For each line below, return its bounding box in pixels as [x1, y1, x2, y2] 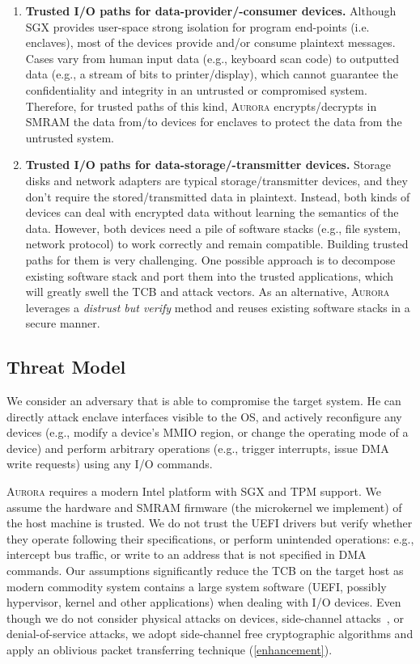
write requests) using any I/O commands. [6, 455, 213, 472]
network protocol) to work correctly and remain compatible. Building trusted [25, 235, 409, 252]
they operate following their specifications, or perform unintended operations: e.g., [6, 530, 414, 547]
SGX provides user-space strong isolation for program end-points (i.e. [25, 18, 370, 35]
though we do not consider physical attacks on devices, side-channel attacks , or [6, 609, 404, 626]
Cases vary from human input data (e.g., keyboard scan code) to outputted [25, 49, 399, 66]
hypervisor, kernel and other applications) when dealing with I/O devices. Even [6, 594, 401, 611]
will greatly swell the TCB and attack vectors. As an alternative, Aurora [25, 283, 390, 300]
